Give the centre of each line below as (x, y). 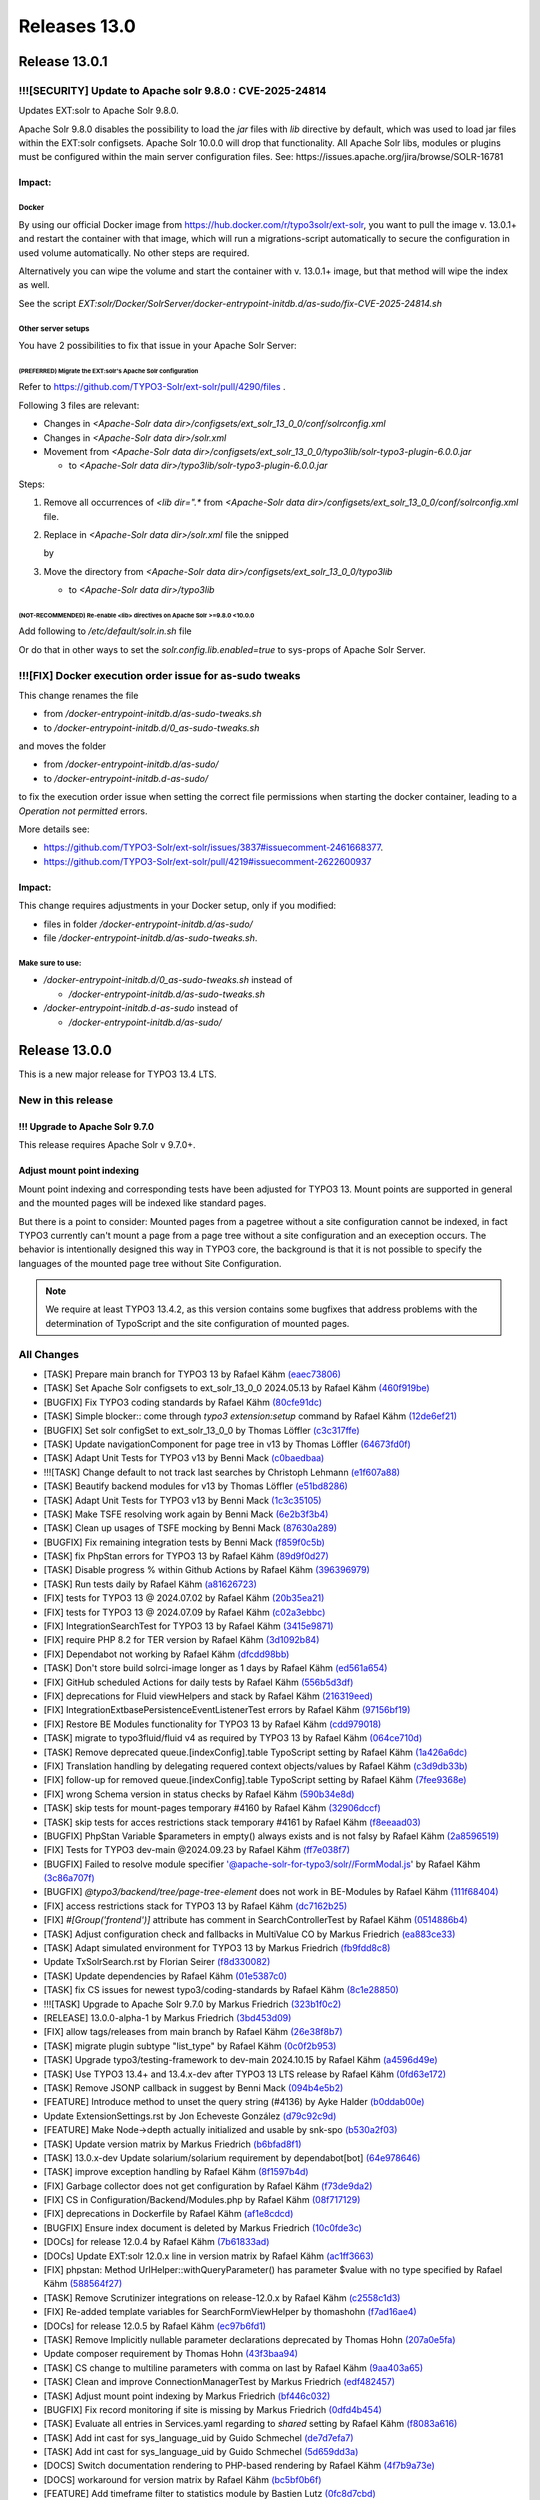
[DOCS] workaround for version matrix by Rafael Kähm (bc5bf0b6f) (182, 2479)
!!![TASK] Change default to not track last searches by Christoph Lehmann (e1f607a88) (221, 1472)
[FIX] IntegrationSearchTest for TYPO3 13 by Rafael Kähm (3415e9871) (188, 1626)
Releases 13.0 (77, 26)
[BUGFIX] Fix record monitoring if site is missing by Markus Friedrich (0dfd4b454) (212, 2409)
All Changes (49, 1354)
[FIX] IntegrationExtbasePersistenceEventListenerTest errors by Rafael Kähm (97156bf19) (227, 1710)
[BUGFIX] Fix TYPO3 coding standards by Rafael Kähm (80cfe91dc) (183, 1402)
